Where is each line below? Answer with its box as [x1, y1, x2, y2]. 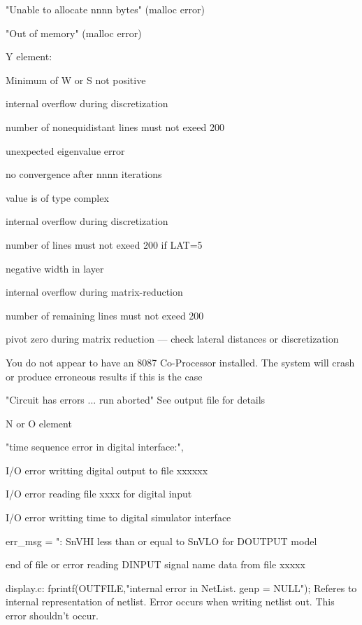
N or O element [6, 415, 72, 430]
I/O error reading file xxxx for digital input [6, 486, 192, 501]
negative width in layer [6, 261, 104, 275]
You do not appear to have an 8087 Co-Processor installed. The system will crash [6, 355, 355, 369]
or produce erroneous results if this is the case [6, 369, 203, 383]
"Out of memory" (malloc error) [6, 25, 142, 40]
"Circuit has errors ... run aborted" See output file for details [6, 392, 266, 407]
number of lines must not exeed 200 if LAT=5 [6, 237, 203, 252]
